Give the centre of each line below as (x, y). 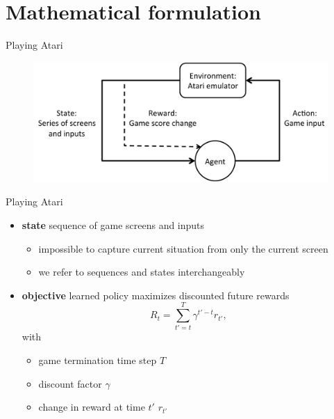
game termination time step (98, 360)
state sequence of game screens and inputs (113, 224)
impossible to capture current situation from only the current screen (183, 248)
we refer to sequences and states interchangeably (142, 272)
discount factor (70, 383)
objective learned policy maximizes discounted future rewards (156, 295)
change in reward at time (92, 407)
